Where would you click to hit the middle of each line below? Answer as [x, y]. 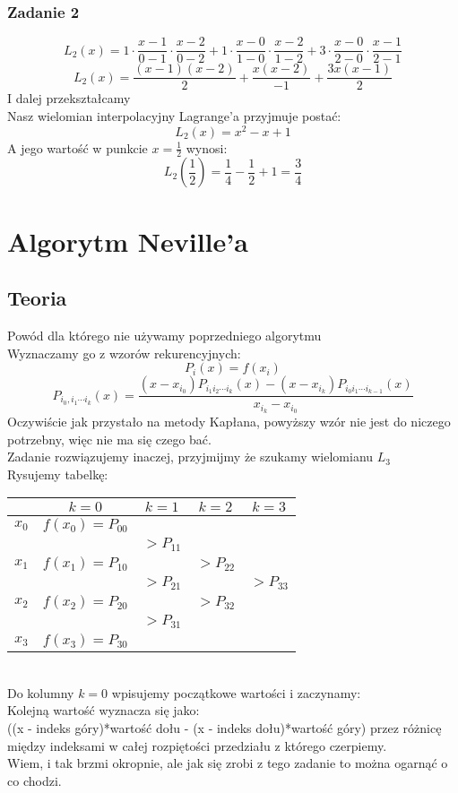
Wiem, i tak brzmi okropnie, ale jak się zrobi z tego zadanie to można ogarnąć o [228, 763]
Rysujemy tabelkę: [58, 474]
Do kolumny [41, 692]
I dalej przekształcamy [69, 98]
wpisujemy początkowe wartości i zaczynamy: [236, 692]
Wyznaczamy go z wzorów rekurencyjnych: [124, 353]
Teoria [37, 298]
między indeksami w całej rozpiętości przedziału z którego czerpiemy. [197, 745]
